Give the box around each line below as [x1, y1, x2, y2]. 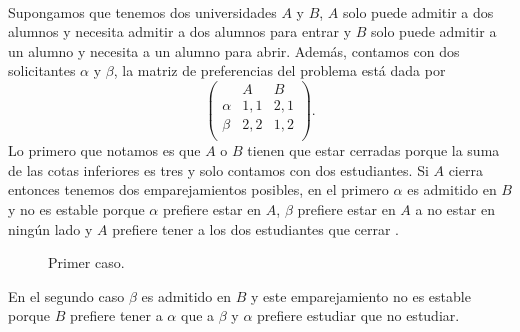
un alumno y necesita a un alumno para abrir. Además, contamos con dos [8, 40, 460, 61]
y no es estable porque [8, 198, 145, 219]
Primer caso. [48, 252, 125, 273]
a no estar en [415, 198, 495, 219]
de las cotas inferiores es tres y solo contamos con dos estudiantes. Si [8, 159, 429, 180]
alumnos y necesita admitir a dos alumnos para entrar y [8, 21, 352, 42]
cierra [448, 159, 483, 180]
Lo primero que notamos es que [8, 140, 201, 161]
